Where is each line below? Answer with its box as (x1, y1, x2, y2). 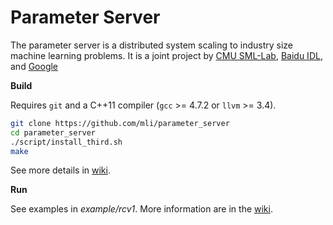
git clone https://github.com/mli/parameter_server (10, 118, 230, 128)
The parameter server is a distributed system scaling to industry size (10, 39, 294, 51)
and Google (10, 60, 59, 72)
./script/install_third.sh (10, 137, 123, 147)
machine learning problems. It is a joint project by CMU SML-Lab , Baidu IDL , (10, 49, 323, 61)
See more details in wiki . (10, 164, 111, 176)
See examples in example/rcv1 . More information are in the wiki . (10, 203, 273, 215)
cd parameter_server (10, 127, 97, 138)
